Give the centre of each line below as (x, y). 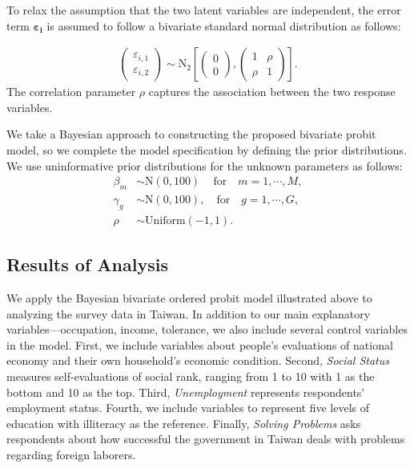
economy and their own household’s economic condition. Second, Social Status (198, 360)
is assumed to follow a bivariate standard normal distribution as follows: (224, 25)
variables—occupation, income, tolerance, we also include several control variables (207, 329)
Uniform (165, 220)
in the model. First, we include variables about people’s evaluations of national (200, 344)
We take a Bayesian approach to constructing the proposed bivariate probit (191, 134)
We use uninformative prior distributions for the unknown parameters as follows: (205, 165)
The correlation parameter (71, 92)
